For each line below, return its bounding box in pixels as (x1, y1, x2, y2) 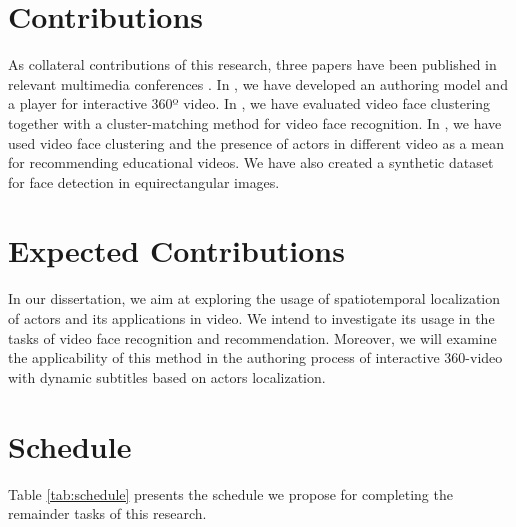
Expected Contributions (8, 230, 345, 271)
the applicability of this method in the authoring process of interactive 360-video (8, 347, 503, 368)
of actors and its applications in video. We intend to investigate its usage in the (8, 308, 495, 328)
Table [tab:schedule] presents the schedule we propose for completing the (8, 483, 453, 504)
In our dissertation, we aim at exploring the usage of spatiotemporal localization (8, 288, 501, 309)
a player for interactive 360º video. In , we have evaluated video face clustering (8, 93, 491, 114)
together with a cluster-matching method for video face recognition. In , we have (8, 112, 502, 133)
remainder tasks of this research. (8, 503, 207, 524)
